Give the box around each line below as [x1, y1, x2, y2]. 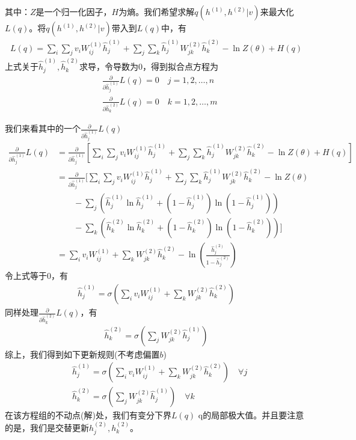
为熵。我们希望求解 [118, 5, 195, 17]
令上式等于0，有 [5, 269, 68, 282]
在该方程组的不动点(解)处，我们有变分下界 [5, 409, 171, 421]
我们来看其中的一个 [5, 122, 81, 135]
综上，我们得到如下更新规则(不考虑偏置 [5, 347, 160, 360]
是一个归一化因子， [35, 5, 112, 17]
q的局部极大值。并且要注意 [198, 409, 304, 421]
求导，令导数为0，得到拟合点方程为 [79, 60, 219, 73]
